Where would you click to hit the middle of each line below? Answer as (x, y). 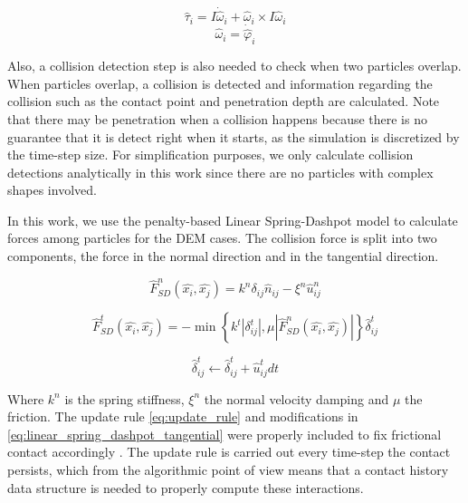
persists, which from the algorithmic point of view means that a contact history (228, 469)
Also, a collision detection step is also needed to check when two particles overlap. (234, 66)
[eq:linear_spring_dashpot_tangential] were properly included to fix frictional (224, 434)
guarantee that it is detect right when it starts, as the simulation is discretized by (234, 136)
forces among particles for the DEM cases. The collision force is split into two (222, 238)
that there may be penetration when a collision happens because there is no (217, 118)
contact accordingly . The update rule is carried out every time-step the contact (229, 452)
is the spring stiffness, (124, 398)
